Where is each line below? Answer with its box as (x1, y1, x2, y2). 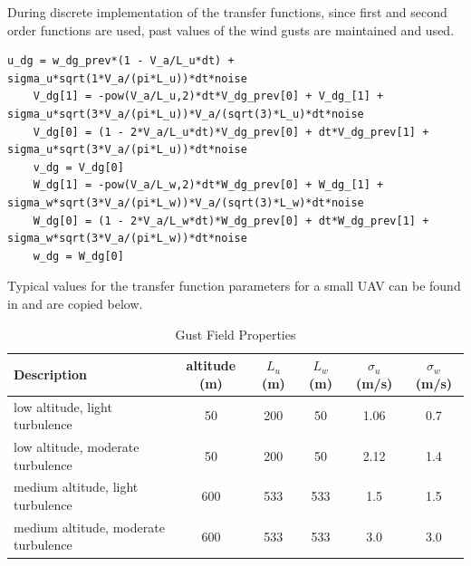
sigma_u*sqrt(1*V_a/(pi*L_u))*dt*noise (7, 72, 247, 85)
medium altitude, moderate (14, 517, 165, 536)
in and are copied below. (7, 293, 143, 312)
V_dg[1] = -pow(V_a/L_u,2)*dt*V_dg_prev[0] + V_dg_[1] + (33, 90, 384, 103)
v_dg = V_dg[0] (33, 160, 124, 174)
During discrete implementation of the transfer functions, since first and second (7, 3, 447, 21)
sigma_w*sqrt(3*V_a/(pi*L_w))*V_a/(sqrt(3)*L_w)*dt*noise (7, 196, 364, 209)
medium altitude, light (14, 477, 139, 496)
